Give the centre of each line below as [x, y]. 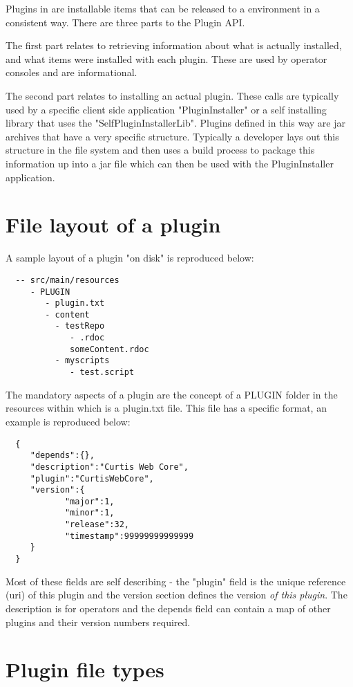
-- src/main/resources [67, 280]
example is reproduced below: [68, 421]
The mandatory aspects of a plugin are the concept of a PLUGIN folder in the [172, 394]
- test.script [102, 373]
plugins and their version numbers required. [98, 622]
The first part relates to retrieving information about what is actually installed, [174, 45]
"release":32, [97, 525]
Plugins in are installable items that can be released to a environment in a [163, 8]
